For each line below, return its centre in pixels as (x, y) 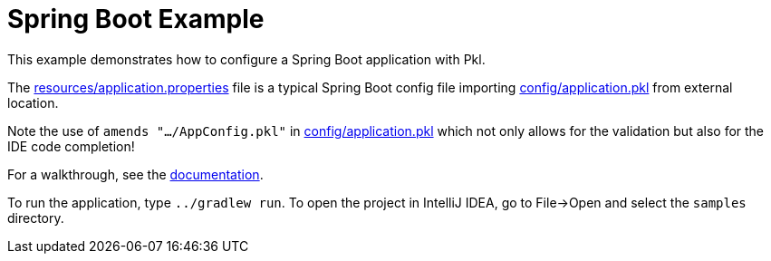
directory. (36, 217)
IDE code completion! (71, 146)
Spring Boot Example (136, 19)
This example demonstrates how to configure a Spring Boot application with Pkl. (246, 59)
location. (33, 102)
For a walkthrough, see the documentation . (135, 174)
